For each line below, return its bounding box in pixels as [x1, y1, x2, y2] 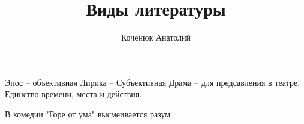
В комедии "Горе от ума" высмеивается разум [5, 107, 171, 120]
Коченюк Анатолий [121, 31, 191, 44]
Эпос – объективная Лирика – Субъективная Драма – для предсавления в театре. [5, 76, 300, 88]
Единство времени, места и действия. [5, 88, 142, 100]
